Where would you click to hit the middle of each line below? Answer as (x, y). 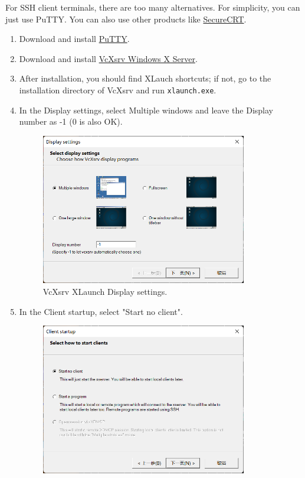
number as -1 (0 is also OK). (71, 121)
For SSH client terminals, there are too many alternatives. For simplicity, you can (153, 7)
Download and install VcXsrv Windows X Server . (108, 58)
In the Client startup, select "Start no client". (101, 311)
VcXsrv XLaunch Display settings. (105, 291)
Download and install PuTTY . (74, 39)
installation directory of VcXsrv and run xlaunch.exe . (118, 90)
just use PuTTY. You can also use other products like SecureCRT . (126, 19)
